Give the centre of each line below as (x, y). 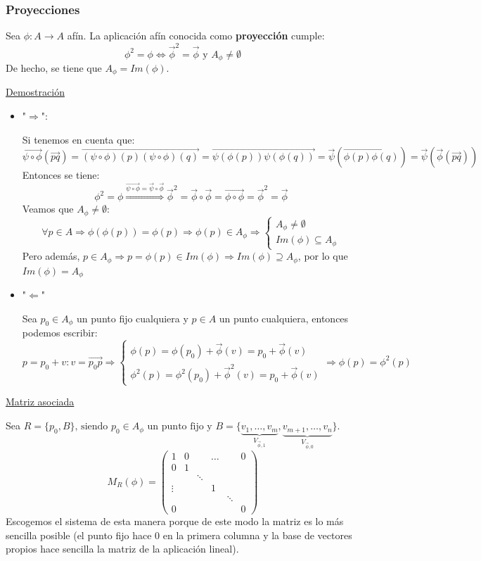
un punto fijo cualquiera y (133, 318)
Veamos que (48, 209)
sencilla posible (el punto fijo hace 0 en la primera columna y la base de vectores (179, 535)
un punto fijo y (180, 427)
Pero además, (51, 256)
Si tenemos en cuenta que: (78, 139)
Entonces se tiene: (61, 175)
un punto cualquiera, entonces (284, 318)
